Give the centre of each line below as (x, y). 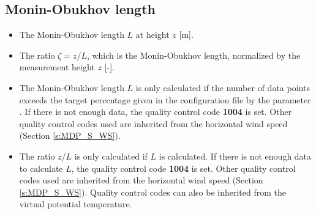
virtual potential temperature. (76, 204)
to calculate (41, 168)
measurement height (57, 67)
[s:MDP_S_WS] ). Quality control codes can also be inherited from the (152, 192)
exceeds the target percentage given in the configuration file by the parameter (165, 99)
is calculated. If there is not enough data (235, 156)
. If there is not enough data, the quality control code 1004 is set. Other (156, 112)
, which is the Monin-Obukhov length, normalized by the (194, 55)
